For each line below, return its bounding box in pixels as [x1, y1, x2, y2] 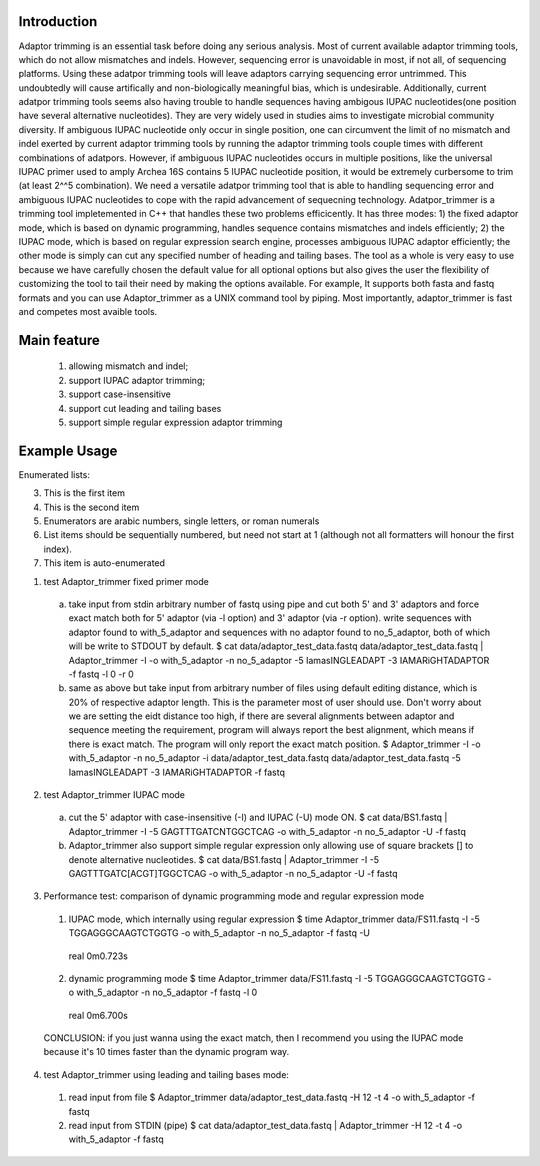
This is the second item [43, 501, 140, 513]
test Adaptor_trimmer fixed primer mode [43, 575, 209, 587]
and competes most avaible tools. [18, 305, 158, 317]
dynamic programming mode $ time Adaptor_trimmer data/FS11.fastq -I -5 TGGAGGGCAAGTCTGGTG [68, 972, 486, 984]
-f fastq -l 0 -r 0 [68, 668, 134, 680]
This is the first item [43, 487, 125, 499]
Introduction [18, 13, 98, 30]
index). [43, 543, 72, 555]
